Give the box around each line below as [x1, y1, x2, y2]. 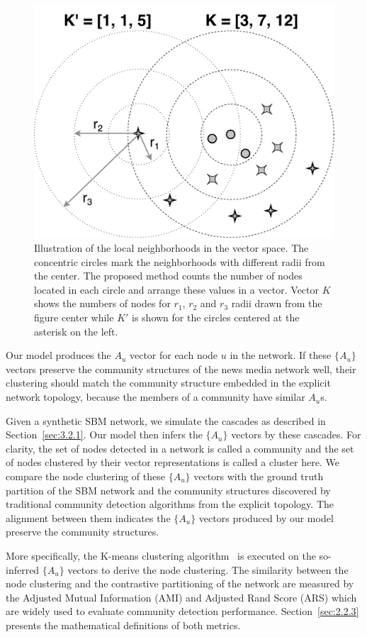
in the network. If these [230, 348, 332, 362]
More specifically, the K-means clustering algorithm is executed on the [6, 548, 316, 563]
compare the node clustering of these [6, 469, 165, 484]
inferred [6, 562, 40, 577]
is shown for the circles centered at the [132, 310, 300, 325]
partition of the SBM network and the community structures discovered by [6, 482, 331, 497]
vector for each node [129, 348, 218, 362]
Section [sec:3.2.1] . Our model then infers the [6, 427, 203, 442]
